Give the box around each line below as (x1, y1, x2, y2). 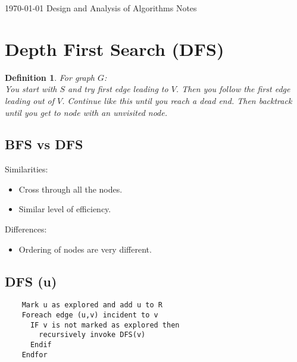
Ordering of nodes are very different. (18, 243, 152, 255)
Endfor (21, 350, 48, 359)
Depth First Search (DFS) (5, 36, 224, 61)
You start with (5, 83, 57, 95)
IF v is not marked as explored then (30, 320, 180, 329)
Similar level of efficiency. (18, 203, 111, 215)
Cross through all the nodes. (18, 182, 123, 195)
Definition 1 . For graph (5, 71, 95, 83)
